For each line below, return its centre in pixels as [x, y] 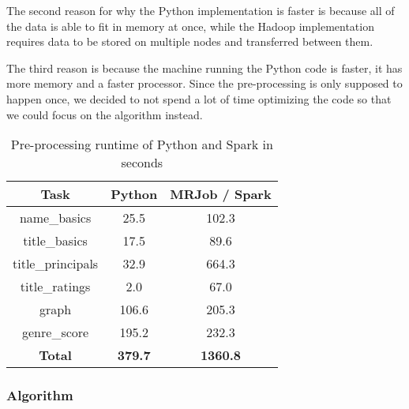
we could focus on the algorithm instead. [105, 114]
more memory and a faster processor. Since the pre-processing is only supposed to [204, 83]
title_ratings [55, 287]
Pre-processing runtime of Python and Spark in [142, 144]
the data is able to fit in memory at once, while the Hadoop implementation [190, 26]
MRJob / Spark [221, 194]
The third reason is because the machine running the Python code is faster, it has [204, 68]
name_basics [55, 218]
